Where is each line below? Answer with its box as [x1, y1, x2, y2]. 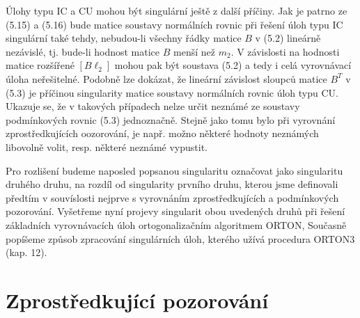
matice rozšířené [6, 58, 75, 72]
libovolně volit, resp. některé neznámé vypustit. [6, 139, 208, 154]
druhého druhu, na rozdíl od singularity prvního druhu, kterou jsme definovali [6, 177, 338, 191]
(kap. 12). [6, 245, 47, 260]
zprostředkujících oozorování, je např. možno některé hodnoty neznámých [6, 126, 319, 141]
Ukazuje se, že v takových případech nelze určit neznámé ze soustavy [6, 99, 300, 113]
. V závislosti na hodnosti [230, 44, 340, 58]
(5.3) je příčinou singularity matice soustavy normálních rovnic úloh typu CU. [6, 85, 338, 100]
